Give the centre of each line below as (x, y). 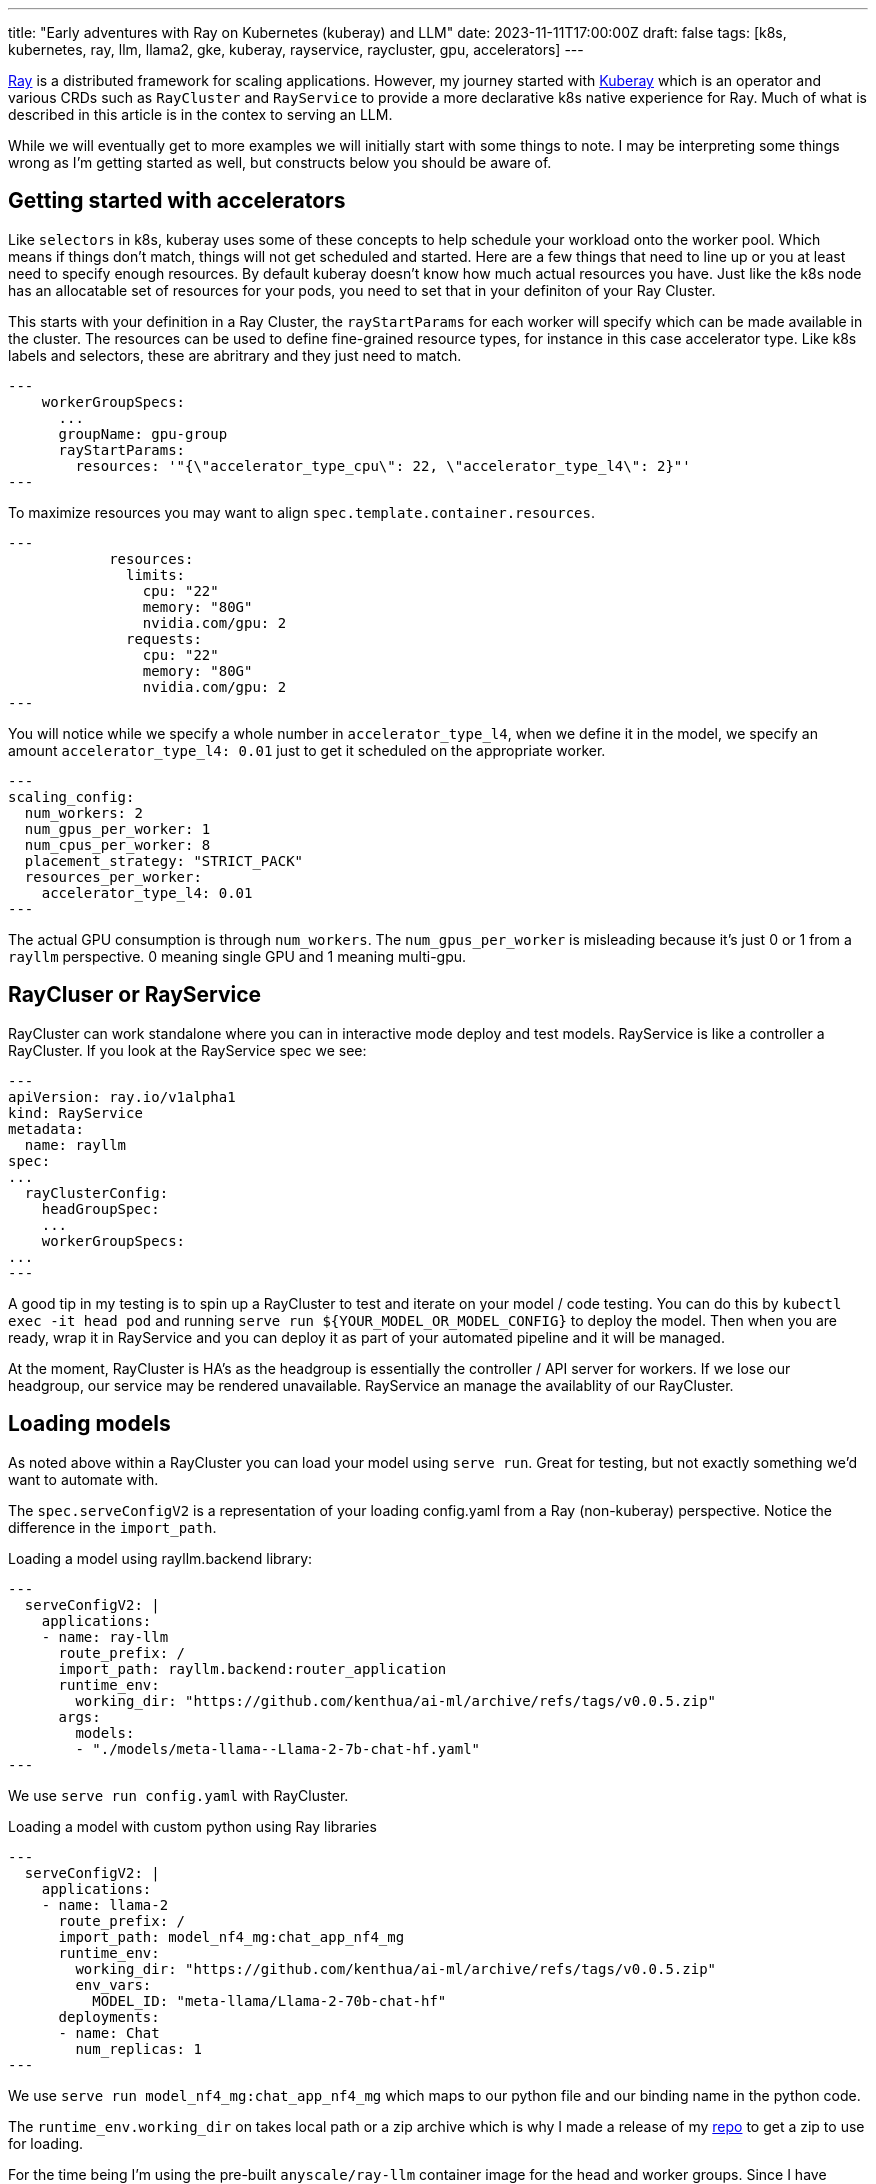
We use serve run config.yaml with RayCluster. (178, 1795)
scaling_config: (71, 796)
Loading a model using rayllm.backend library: (160, 1558)
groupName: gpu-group (143, 433)
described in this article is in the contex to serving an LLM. (200, 114)
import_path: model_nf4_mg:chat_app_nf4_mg (231, 1936)
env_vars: (113, 1984)
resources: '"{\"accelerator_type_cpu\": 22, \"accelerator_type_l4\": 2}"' (383, 465)
